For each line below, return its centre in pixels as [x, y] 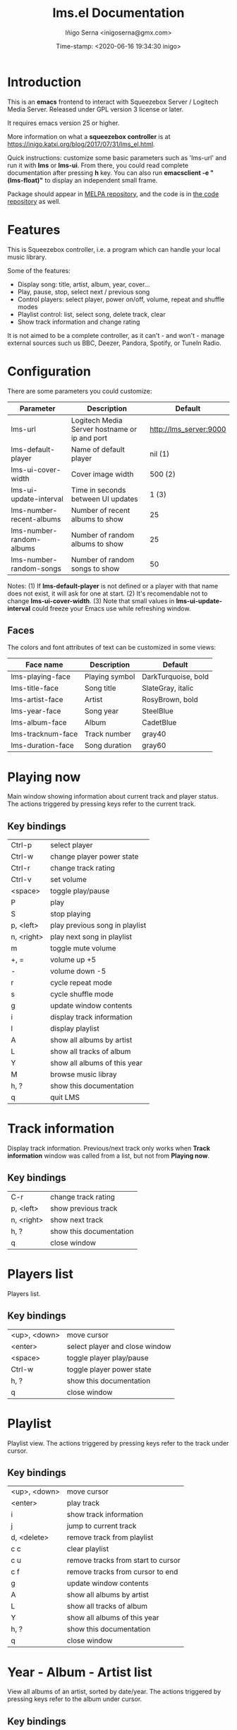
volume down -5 [78, 972]
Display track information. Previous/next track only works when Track [109, 1149]
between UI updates [105, 499]
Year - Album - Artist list [80, 1672]
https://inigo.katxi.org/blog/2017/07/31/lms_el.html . [81, 144]
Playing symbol [110, 677]
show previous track [84, 1208]
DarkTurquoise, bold [176, 677]
